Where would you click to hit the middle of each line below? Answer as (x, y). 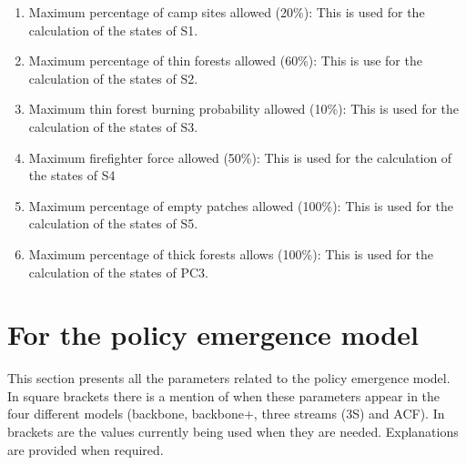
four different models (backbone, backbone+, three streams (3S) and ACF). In (226, 414)
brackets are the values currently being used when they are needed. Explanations (233, 432)
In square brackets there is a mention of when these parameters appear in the (224, 395)
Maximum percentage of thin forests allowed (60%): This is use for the (225, 61)
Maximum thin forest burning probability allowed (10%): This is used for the (244, 109)
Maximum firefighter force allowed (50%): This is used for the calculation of (240, 157)
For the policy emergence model (213, 334)
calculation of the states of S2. (113, 78)
